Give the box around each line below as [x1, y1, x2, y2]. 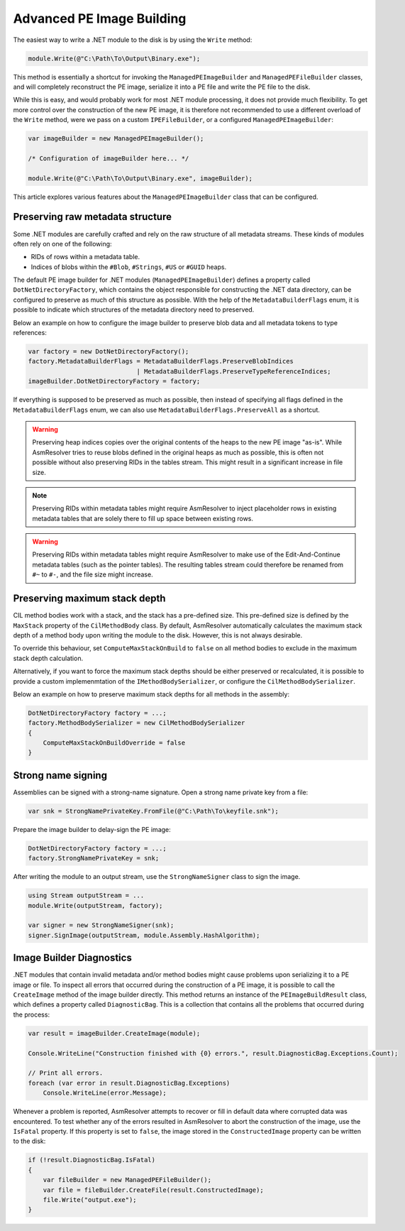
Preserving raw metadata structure [13, 211, 172, 223]
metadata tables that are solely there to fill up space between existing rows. [32, 514, 254, 523]
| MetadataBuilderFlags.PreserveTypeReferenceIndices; [136, 367, 331, 376]
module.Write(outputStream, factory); [28, 902, 163, 909]
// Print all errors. [28, 1069, 104, 1077]
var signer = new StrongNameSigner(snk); [28, 921, 174, 929]
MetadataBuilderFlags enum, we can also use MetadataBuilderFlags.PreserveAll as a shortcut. [13, 405, 321, 414]
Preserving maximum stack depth [13, 593, 166, 605]
